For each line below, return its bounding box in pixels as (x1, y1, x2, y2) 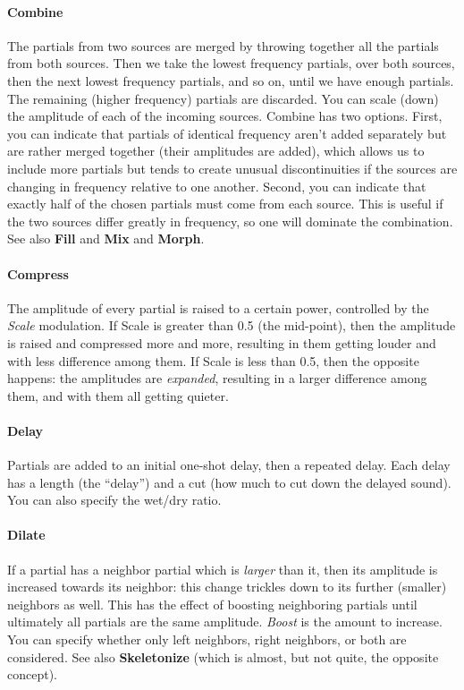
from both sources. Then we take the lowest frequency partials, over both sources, (7, 54, 455, 72)
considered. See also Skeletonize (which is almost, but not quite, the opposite (7, 647, 439, 666)
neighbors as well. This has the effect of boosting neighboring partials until (7, 594, 418, 613)
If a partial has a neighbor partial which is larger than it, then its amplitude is (7, 559, 438, 578)
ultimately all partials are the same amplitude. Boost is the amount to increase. (7, 612, 443, 631)
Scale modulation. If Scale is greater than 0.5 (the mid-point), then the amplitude (7, 316, 456, 335)
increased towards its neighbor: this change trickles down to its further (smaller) (7, 577, 447, 596)
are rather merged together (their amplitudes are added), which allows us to (7, 141, 425, 160)
